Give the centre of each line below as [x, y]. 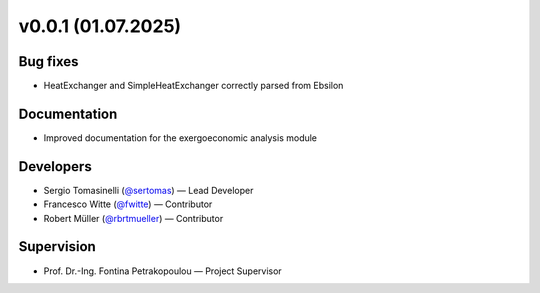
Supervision [57, 246]
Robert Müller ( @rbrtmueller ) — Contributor [133, 218]
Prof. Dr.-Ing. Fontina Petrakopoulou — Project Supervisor [162, 271]
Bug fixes [48, 61]
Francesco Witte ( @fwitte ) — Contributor [128, 204]
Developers [55, 166]
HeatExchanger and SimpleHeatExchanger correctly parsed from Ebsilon [193, 86]
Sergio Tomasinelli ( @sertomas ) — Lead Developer [148, 190]
